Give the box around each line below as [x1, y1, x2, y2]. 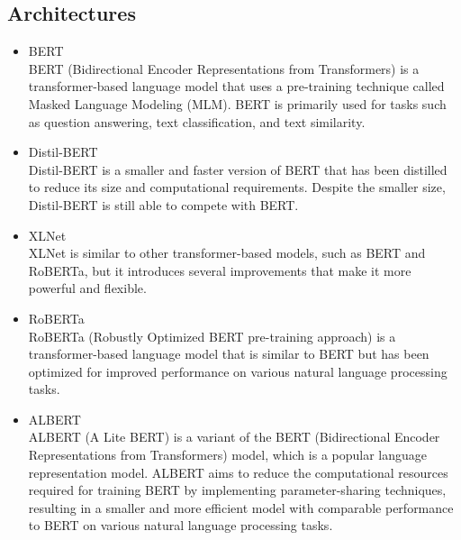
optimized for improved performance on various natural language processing [28, 362, 447, 380]
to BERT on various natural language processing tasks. [28, 516, 333, 535]
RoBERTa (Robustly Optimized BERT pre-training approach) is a [28, 326, 396, 345]
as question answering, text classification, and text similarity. [28, 112, 366, 131]
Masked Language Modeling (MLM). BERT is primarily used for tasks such [28, 94, 447, 113]
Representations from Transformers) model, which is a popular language [28, 445, 428, 464]
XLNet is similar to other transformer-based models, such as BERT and [28, 243, 426, 262]
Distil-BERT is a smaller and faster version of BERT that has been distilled [28, 160, 447, 178]
